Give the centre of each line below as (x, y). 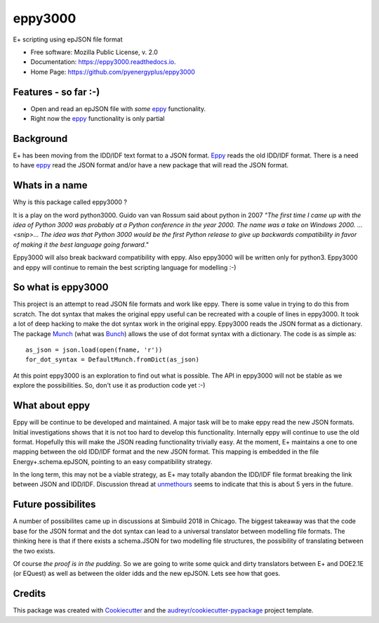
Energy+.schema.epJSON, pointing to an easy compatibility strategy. (113, 461)
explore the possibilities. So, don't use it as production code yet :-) (109, 385)
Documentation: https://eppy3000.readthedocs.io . (104, 62)
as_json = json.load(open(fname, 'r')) (94, 350)
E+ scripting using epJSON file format (68, 39)
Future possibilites (54, 505)
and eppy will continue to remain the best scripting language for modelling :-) (125, 267)
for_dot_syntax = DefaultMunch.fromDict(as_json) (113, 360)
